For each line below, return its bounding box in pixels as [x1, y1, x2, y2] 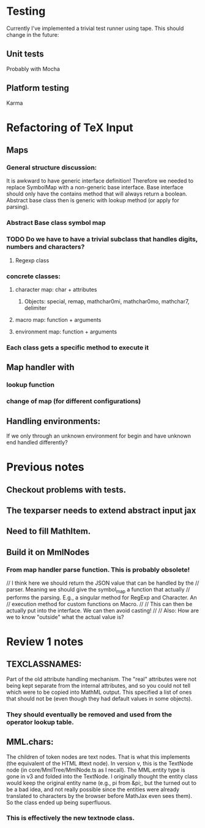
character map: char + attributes [15, 286, 97, 293]
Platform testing [6, 83, 69, 93]
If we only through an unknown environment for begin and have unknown [6, 432, 192, 439]
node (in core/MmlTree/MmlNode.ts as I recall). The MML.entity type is [6, 766, 185, 773]
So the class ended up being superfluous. [6, 799, 112, 806]
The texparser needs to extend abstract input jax [6, 505, 196, 515]
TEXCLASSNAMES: [6, 659, 82, 669]
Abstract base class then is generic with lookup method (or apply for [6, 197, 179, 204]
